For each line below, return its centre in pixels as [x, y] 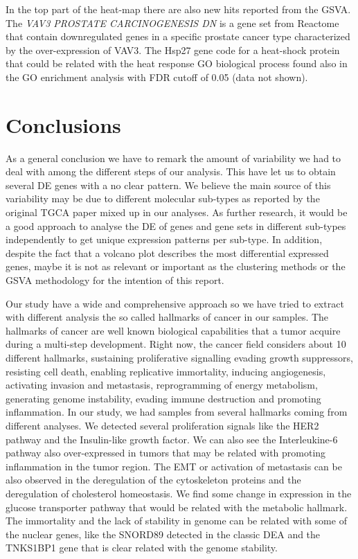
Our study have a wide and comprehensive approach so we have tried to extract [175, 303]
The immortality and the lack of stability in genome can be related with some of [176, 521]
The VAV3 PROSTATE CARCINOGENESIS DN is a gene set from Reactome [172, 23]
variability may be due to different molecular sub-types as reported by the [163, 198]
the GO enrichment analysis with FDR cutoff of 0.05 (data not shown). [157, 77]
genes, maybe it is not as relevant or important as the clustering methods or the [176, 266]
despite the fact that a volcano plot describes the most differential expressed [167, 252]
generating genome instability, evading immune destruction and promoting [163, 398]
